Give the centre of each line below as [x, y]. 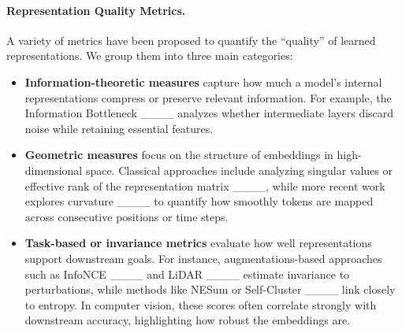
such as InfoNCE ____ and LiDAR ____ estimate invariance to [187, 274]
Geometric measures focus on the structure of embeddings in [179, 155]
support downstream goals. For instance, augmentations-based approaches [203, 258]
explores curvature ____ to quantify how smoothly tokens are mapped [199, 201]
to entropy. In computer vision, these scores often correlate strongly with [201, 304]
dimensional [54, 170]
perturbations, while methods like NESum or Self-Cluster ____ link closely [210, 289]
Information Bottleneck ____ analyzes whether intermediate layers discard [209, 113]
